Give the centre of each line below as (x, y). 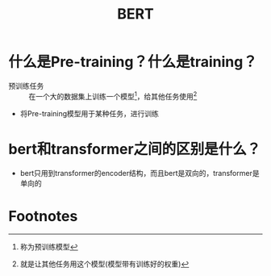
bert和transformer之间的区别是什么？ (135, 149)
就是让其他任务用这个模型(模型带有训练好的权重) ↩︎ (104, 264)
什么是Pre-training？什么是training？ (133, 62)
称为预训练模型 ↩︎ (49, 247)
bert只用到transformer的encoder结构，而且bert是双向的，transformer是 (140, 173)
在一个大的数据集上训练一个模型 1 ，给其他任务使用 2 (113, 95)
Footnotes (43, 216)
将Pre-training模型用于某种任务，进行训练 (89, 113)
